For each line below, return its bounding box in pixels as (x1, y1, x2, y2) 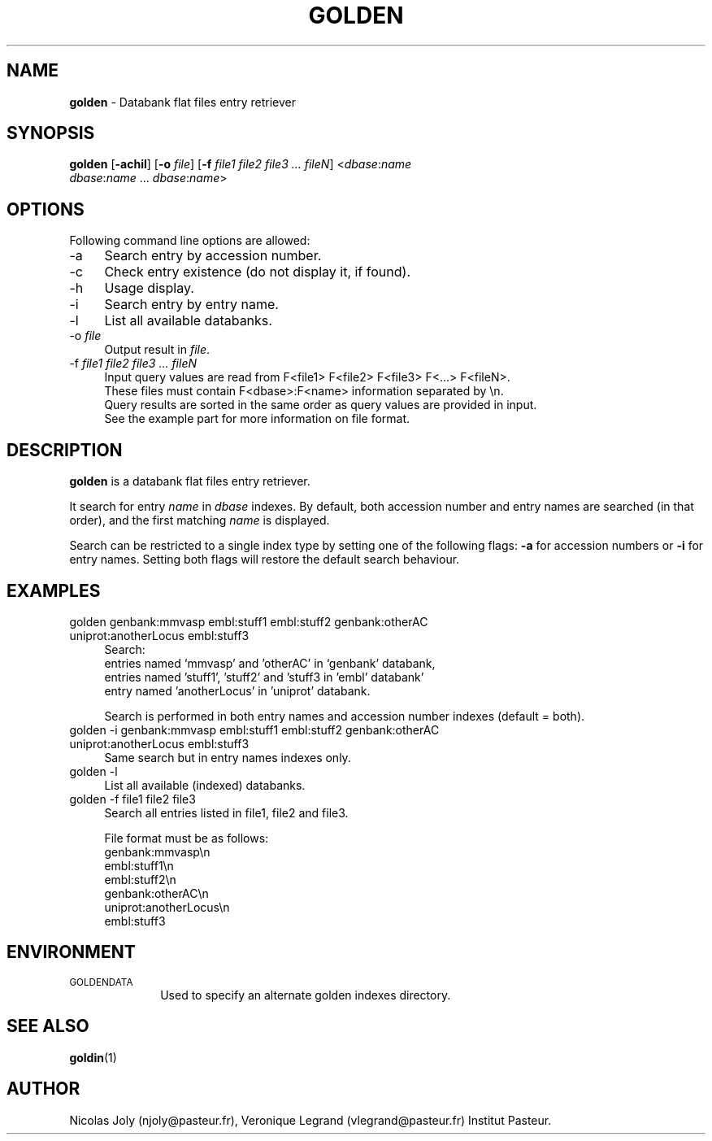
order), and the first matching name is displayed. (69, 513, 330, 528)
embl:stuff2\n (104, 872, 176, 886)
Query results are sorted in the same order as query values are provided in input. (104, 398, 537, 412)
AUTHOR (7, 1078, 80, 1100)
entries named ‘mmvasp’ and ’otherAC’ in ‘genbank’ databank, (104, 655, 436, 670)
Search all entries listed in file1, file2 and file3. (104, 805, 349, 820)
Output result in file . (104, 342, 211, 357)
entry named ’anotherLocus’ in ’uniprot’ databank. (104, 683, 371, 698)
